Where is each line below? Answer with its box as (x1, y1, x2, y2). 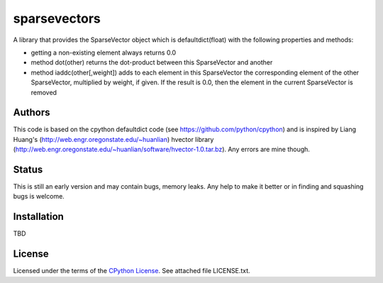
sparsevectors (13, 11, 101, 26)
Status (13, 164, 43, 175)
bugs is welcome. (13, 192, 65, 201)
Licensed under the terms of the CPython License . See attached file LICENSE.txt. (13, 267, 251, 275)
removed (30, 88, 57, 96)
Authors (13, 106, 50, 118)
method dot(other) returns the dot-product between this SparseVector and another (30, 58, 273, 67)
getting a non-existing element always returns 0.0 (30, 48, 177, 57)
